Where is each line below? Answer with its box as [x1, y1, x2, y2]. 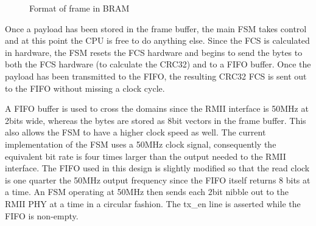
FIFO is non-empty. [5, 209, 79, 222]
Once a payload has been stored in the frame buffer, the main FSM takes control [5, 22, 307, 35]
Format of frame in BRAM [29, 2, 130, 14]
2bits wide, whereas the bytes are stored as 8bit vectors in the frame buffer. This [5, 114, 306, 126]
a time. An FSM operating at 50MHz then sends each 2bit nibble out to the [5, 185, 289, 198]
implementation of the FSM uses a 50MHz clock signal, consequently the [5, 137, 276, 150]
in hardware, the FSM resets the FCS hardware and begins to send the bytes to [5, 46, 303, 58]
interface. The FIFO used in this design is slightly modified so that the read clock [5, 162, 310, 174]
